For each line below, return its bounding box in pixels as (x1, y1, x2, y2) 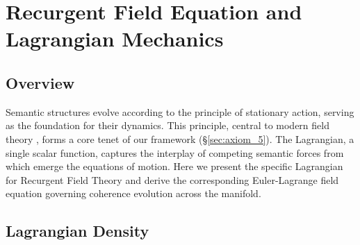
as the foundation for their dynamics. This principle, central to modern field (6, 118, 329, 133)
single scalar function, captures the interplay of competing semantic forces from (6, 145, 344, 160)
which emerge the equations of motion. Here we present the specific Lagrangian (6, 159, 343, 174)
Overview (6, 71, 75, 93)
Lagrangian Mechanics (6, 24, 224, 53)
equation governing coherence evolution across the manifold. (6, 186, 261, 201)
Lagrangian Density (6, 220, 149, 242)
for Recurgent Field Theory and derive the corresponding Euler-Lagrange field (6, 172, 339, 187)
